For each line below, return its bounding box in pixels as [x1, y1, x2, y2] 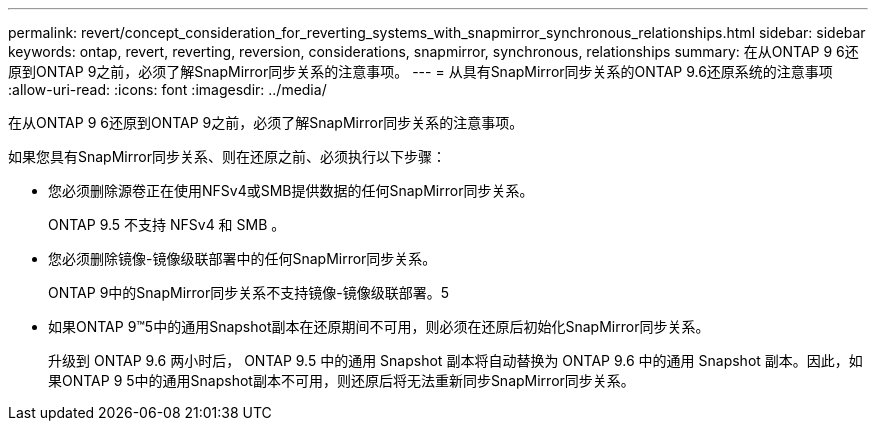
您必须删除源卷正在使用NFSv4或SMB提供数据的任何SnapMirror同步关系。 [48, 182, 534, 199]
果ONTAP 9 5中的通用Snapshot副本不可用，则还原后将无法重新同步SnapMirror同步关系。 [48, 372, 635, 389]
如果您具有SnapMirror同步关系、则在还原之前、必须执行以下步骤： [8, 148, 446, 165]
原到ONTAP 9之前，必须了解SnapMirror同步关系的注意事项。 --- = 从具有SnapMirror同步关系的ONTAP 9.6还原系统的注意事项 [8, 63, 833, 80]
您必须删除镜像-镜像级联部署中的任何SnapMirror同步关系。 [48, 250, 437, 267]
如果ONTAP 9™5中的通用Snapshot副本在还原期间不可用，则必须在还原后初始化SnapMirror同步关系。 [48, 318, 710, 335]
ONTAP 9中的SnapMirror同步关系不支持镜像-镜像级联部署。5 [48, 284, 449, 301]
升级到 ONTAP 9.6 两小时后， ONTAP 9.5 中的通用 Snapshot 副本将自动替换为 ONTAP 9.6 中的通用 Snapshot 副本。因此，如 [48, 352, 863, 369]
